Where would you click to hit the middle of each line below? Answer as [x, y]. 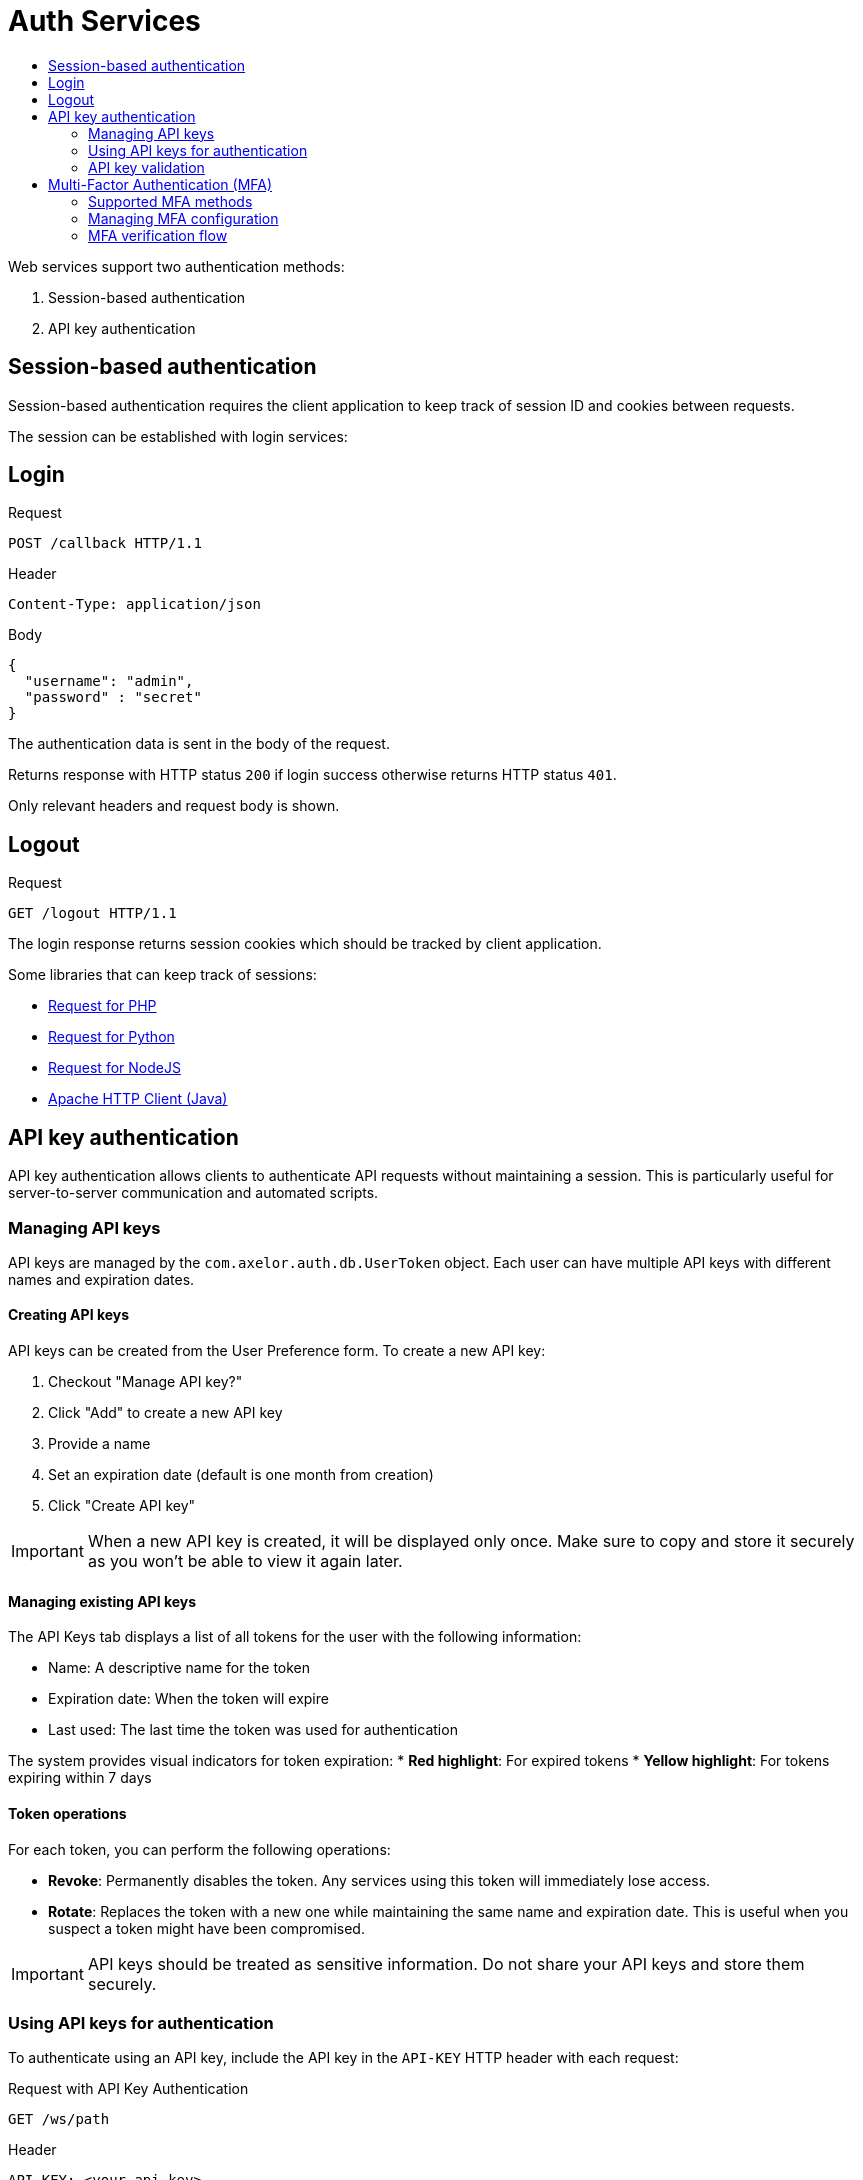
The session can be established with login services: [178, 436]
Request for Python [111, 1037]
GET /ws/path [59, 2119]
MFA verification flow [158, 235]
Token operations [67, 1813]
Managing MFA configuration [183, 218]
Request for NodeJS [114, 1068]
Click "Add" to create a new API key [165, 1413]
